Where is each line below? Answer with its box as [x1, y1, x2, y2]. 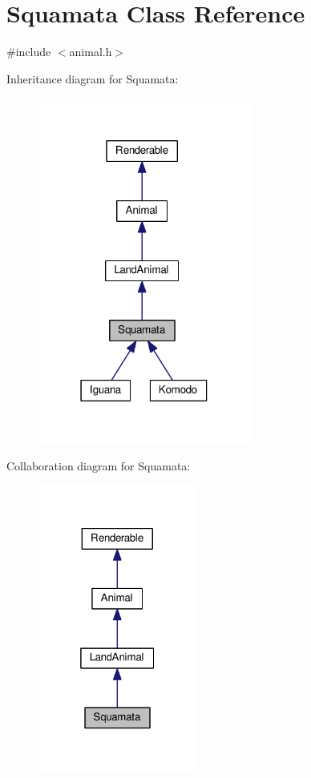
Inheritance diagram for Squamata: [6, 70, 179, 87]
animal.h [69, 43, 112, 60]
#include [6, 43, 51, 60]
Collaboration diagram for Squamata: [6, 458, 191, 474]
